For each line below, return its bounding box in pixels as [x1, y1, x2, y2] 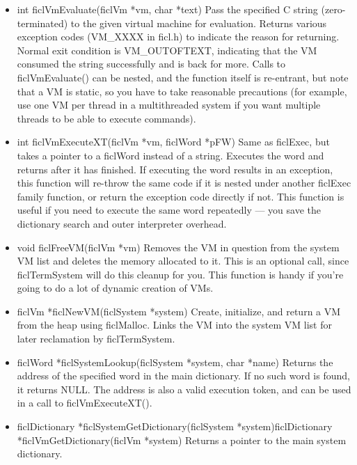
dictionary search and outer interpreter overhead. [17, 216, 227, 230]
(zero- [321, 2, 346, 16]
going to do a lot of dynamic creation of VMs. [17, 281, 214, 295]
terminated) [17, 15, 68, 30]
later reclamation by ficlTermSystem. [17, 331, 175, 346]
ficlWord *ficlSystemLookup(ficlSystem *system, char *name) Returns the [17, 354, 333, 369]
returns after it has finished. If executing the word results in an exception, [17, 161, 333, 176]
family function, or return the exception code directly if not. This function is [17, 189, 344, 203]
